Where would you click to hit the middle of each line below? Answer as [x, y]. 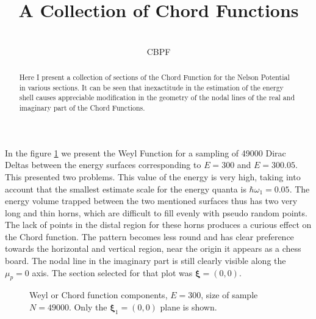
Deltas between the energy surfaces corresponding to [103, 165]
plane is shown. [189, 307]
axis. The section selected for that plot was [112, 272]
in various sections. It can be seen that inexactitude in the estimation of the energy [151, 87]
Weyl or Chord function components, [99, 295]
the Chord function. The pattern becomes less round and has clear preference [149, 236]
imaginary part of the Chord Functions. [82, 108]
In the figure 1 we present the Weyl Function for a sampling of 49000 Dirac [145, 152]
